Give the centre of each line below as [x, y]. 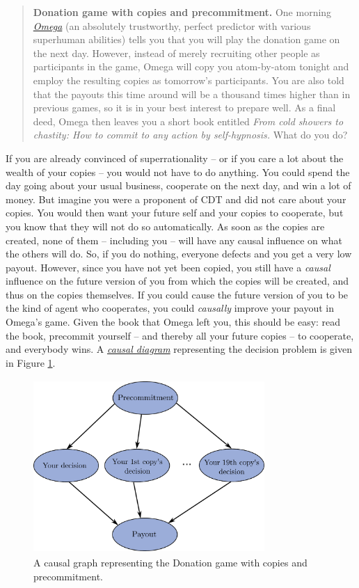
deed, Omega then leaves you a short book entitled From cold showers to [188, 121]
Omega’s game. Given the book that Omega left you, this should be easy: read [173, 322]
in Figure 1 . [31, 362]
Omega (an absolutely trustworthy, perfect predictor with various [172, 25]
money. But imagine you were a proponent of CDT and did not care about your [176, 199]
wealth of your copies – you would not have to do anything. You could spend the [178, 172]
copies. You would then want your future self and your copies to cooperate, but [175, 213]
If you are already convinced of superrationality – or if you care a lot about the [175, 158]
